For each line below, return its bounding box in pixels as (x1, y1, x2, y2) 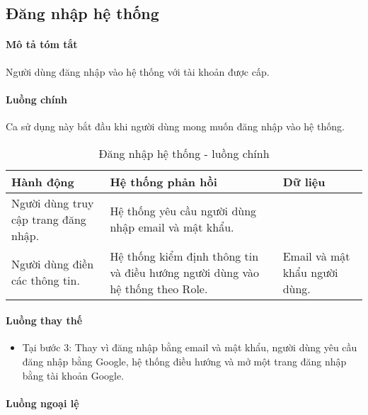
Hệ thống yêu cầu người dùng (110, 203, 257, 220)
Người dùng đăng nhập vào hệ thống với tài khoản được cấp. (6, 64, 270, 79)
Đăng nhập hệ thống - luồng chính (98, 144, 270, 161)
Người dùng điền (11, 256, 94, 273)
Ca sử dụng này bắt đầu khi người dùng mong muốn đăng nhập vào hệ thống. (6, 118, 345, 133)
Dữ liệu (282, 173, 326, 190)
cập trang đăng (11, 210, 86, 227)
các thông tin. (11, 272, 80, 289)
